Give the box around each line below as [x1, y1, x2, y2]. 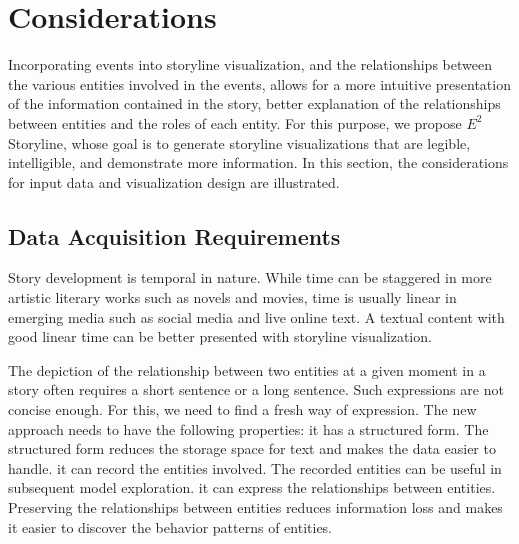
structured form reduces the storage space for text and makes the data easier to [8, 438, 496, 459]
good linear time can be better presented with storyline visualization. [8, 326, 432, 347]
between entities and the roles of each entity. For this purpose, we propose [8, 112, 462, 133]
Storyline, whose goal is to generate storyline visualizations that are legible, [8, 132, 471, 153]
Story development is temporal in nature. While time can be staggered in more [8, 267, 492, 288]
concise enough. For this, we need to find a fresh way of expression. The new [8, 399, 477, 420]
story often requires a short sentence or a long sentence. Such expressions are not [8, 379, 504, 400]
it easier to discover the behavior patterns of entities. [8, 516, 333, 537]
